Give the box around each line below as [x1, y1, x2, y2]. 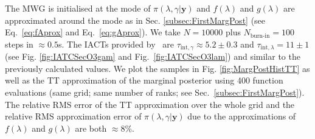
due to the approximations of [187, 110, 296, 123]
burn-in [250, 32, 270, 39]
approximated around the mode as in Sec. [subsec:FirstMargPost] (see [5, 13, 266, 26]
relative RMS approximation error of [5, 110, 142, 123]
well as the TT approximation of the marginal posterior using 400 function [5, 74, 283, 87]
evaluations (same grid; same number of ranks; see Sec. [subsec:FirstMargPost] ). [5, 86, 305, 99]
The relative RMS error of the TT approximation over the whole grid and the [5, 98, 295, 110]
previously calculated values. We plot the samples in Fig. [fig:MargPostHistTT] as [5, 62, 310, 74]
